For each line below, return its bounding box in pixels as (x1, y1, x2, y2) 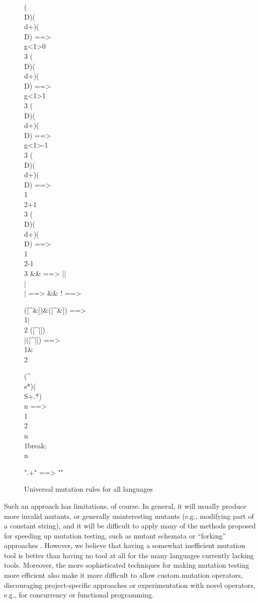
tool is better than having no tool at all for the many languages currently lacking (4, 550, 254, 560)
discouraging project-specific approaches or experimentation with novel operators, (4, 579, 255, 590)
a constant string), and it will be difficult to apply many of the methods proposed (4, 520, 256, 531)
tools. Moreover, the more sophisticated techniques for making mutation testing (4, 560, 249, 570)
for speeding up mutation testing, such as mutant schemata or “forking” (4, 530, 226, 541)
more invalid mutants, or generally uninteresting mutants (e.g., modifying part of (4, 510, 254, 521)
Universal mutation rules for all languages (24, 484, 153, 494)
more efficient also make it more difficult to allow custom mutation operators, (4, 570, 243, 580)
